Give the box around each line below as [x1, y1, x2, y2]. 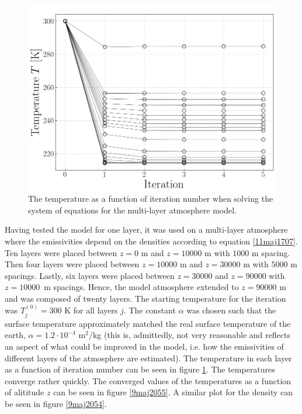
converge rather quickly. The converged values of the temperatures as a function [5, 374, 291, 387]
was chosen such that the [186, 304, 276, 316]
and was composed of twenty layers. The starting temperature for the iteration [5, 292, 286, 304]
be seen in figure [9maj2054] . [5, 397, 107, 409]
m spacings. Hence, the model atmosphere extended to [44, 281, 239, 293]
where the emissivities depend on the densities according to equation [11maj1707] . [5, 234, 298, 247]
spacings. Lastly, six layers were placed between [5, 269, 175, 281]
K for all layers [64, 304, 118, 316]
